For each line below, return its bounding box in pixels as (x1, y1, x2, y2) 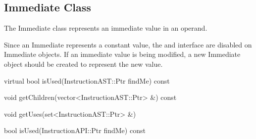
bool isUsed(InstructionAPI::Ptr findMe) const (4, 125, 146, 136)
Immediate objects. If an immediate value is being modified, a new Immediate (4, 49, 241, 59)
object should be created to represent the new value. (4, 58, 163, 69)
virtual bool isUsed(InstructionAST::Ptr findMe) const (4, 75, 170, 86)
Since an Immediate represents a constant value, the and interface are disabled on (4, 39, 252, 49)
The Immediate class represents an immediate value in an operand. (4, 23, 207, 33)
